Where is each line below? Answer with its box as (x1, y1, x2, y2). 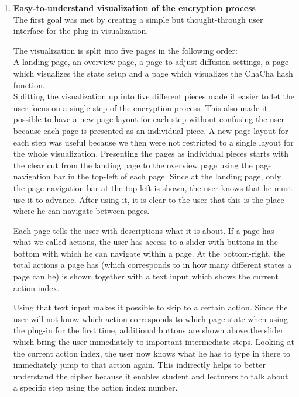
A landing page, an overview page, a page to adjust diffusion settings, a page (13, 56, 289, 68)
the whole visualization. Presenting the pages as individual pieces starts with (13, 147, 288, 160)
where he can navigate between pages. (13, 205, 150, 217)
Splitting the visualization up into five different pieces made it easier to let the (13, 90, 294, 102)
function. (13, 78, 45, 91)
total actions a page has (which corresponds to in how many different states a (13, 258, 292, 271)
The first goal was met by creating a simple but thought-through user (13, 13, 263, 25)
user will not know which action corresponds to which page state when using (13, 312, 288, 324)
